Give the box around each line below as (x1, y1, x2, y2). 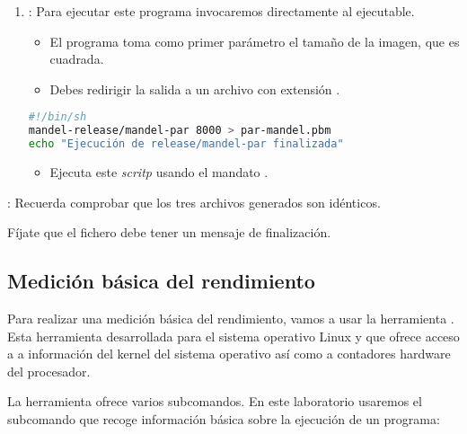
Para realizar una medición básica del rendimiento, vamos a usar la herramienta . (7, 308, 454, 327)
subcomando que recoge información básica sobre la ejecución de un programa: (7, 409, 440, 428)
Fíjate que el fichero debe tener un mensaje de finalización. (7, 223, 331, 242)
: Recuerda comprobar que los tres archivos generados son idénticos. (7, 192, 381, 211)
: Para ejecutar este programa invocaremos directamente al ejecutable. (28, 2, 415, 20)
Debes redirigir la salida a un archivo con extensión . (49, 79, 340, 98)
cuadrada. (49, 49, 104, 68)
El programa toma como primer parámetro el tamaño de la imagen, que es (49, 31, 460, 50)
